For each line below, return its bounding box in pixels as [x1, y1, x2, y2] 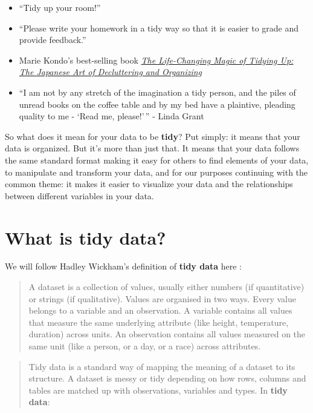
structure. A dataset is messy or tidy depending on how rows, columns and [28, 372, 306, 385]
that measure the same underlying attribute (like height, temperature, [28, 316, 289, 328]
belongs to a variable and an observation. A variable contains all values [28, 304, 292, 317]
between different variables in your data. [5, 189, 154, 202]
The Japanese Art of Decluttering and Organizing [19, 65, 202, 78]
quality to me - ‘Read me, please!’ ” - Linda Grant [19, 110, 204, 122]
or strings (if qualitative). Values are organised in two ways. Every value [28, 292, 296, 305]
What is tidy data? [5, 225, 166, 249]
